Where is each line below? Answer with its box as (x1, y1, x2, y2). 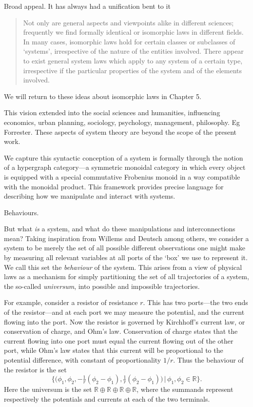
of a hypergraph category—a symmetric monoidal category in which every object (4, 162, 246, 172)
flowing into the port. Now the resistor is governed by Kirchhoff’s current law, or (4, 316, 245, 326)
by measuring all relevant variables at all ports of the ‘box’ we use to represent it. (4, 252, 248, 263)
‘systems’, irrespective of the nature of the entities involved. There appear (23, 46, 244, 56)
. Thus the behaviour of (173, 355, 244, 365)
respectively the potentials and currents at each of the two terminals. (4, 393, 210, 404)
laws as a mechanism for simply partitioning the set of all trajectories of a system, (4, 271, 249, 282)
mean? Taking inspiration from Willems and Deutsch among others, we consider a (4, 233, 249, 243)
